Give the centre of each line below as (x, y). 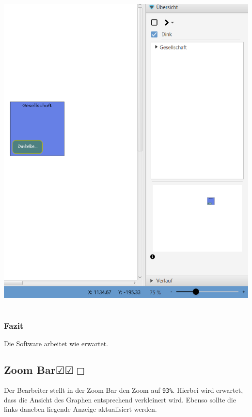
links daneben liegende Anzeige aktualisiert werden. (80, 409)
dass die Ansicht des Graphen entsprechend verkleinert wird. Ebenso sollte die (120, 399)
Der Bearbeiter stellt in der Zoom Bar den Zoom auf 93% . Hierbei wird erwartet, (124, 390)
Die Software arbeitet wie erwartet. (56, 344)
